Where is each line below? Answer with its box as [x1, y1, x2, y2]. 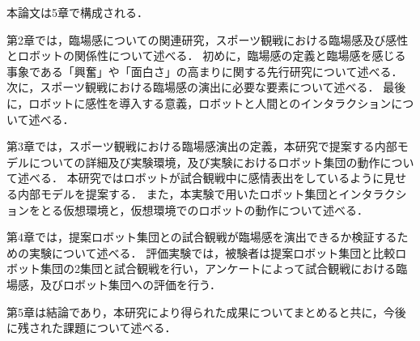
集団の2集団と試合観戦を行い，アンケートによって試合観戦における [40, 260, 397, 277]
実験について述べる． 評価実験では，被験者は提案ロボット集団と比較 [28, 244, 396, 261]
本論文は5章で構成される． [6, 4, 148, 20]
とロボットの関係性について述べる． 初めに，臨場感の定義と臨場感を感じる [6, 47, 406, 64]
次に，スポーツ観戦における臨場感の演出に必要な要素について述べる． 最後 [6, 79, 406, 96]
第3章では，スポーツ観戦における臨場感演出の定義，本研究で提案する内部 [6, 138, 397, 155]
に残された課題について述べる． [6, 319, 176, 336]
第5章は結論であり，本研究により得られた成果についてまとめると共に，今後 [6, 303, 406, 320]
